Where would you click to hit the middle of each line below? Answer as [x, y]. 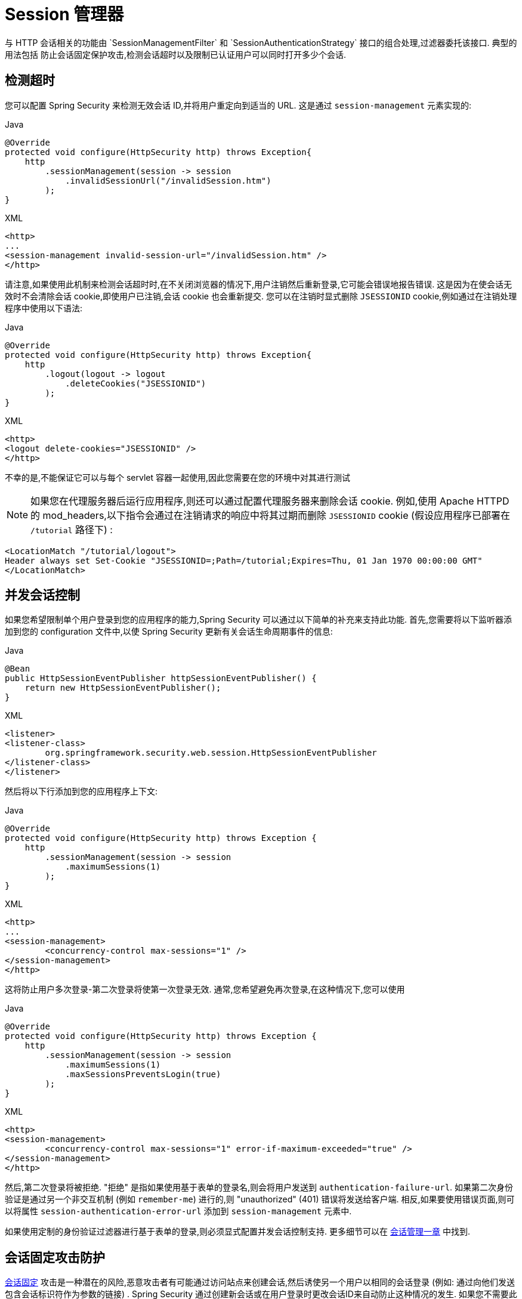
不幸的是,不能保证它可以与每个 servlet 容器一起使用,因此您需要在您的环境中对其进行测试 [178, 477]
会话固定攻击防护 [55, 1257]
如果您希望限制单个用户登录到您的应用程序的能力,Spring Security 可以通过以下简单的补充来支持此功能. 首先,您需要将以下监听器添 [259, 620]
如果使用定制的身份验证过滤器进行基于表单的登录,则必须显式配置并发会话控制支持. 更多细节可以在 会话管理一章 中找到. [237, 1232]
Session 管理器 [64, 14]
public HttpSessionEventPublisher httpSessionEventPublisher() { [161, 678]
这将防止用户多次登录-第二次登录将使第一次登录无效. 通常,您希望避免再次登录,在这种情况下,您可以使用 [205, 989]
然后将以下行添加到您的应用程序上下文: [81, 791]
